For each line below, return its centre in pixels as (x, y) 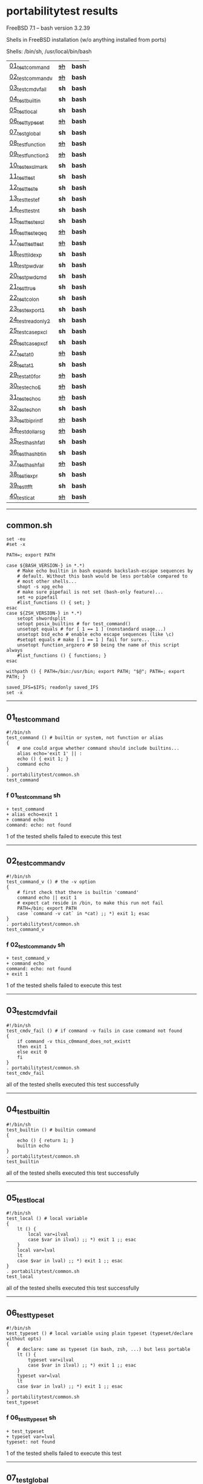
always (14, 651)
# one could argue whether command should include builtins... (98, 749)
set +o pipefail (38, 597)
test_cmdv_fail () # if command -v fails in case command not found (94, 1031)
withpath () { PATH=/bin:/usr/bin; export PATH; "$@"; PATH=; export (96, 672)
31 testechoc (25, 397)
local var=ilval (48, 1235)
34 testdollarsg (27, 430)
